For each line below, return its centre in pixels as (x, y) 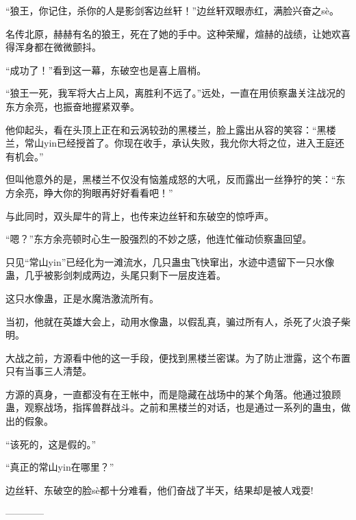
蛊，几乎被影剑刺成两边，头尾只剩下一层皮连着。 (116, 275)
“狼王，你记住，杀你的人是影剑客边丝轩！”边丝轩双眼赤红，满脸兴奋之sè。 (172, 10)
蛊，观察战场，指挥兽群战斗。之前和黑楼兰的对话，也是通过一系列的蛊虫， (173, 407)
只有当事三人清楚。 (49, 371)
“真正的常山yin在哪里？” (60, 467)
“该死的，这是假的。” (51, 444)
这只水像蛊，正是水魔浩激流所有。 (82, 298)
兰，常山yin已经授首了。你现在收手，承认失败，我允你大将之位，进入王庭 (170, 143)
